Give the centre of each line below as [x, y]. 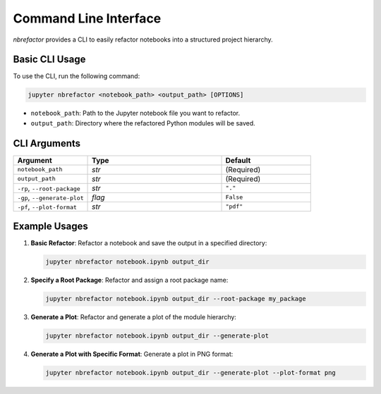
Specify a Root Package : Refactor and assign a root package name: [129, 280]
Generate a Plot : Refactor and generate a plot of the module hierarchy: [133, 317]
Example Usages [50, 227]
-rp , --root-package [49, 188]
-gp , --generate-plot [50, 197]
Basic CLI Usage [49, 60]
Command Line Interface [87, 18]
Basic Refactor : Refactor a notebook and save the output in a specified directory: [149, 243]
